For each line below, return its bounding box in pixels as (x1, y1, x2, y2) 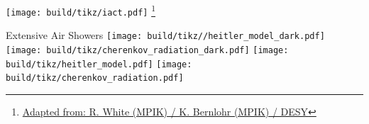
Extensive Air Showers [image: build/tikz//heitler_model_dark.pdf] (6, 28, 325, 43)
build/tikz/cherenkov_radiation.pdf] (6, 73, 184, 84)
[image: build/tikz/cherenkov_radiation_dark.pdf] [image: (6, 45, 289, 55)
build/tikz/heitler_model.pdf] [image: (6, 59, 192, 69)
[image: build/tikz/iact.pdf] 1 (6, 2, 155, 18)
